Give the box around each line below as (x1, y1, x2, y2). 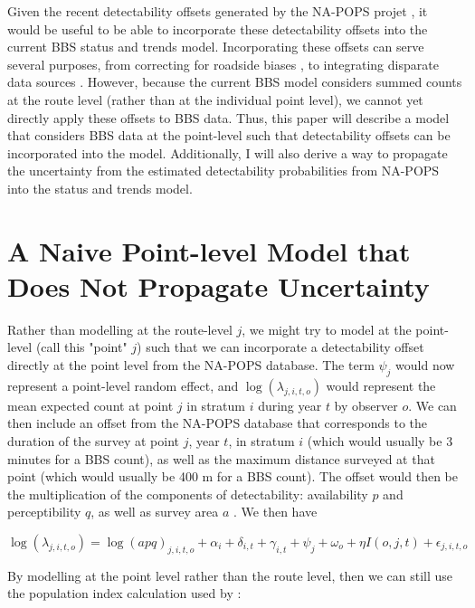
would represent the (326, 375, 436, 394)
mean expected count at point (7, 395, 174, 414)
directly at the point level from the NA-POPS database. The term (7, 356, 375, 375)
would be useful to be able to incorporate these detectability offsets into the (7, 19, 428, 38)
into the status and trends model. (7, 178, 193, 197)
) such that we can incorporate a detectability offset (137, 337, 424, 356)
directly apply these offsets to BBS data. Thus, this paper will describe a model (7, 108, 450, 127)
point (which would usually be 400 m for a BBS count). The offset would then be (7, 467, 458, 486)
